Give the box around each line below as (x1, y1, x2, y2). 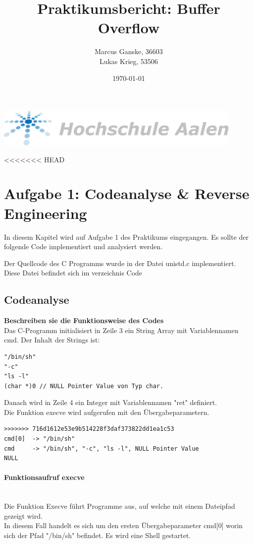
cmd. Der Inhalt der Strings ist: (4, 335, 100, 345)
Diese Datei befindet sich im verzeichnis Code (4, 268, 143, 278)
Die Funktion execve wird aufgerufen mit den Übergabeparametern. (4, 407, 209, 417)
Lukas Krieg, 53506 (99, 56, 158, 66)
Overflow (98, 17, 160, 38)
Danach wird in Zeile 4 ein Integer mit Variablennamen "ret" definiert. (4, 397, 217, 408)
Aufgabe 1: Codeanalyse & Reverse (4, 183, 250, 204)
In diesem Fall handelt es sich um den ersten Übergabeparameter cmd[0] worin (4, 520, 243, 531)
